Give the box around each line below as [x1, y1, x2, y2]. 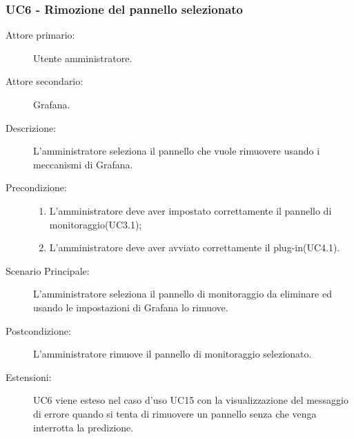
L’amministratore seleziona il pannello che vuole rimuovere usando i [33, 144, 320, 158]
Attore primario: [6, 28, 75, 42]
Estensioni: [6, 369, 52, 384]
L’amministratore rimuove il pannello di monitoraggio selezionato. [33, 347, 312, 361]
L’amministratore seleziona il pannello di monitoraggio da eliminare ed [33, 286, 332, 301]
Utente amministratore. [33, 50, 132, 65]
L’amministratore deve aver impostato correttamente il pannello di [49, 203, 332, 217]
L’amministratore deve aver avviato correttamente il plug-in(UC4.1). [49, 240, 340, 255]
